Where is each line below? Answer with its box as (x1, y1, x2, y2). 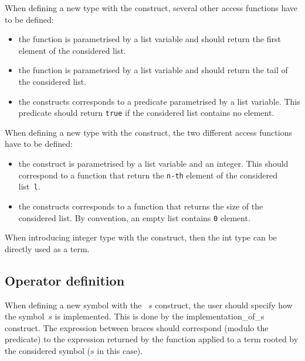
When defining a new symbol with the (5, 298, 142, 311)
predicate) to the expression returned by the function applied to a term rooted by (5, 333, 299, 345)
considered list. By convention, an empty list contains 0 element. (18, 211, 250, 224)
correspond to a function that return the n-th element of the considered (18, 169, 278, 181)
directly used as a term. (5, 242, 90, 255)
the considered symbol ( (5, 344, 91, 356)
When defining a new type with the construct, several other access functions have (5, 2, 298, 13)
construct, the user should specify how (155, 298, 293, 311)
